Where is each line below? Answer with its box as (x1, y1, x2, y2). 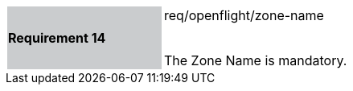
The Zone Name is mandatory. (164, 52, 347, 68)
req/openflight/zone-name (164, 7, 324, 23)
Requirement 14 (8, 30, 106, 46)
